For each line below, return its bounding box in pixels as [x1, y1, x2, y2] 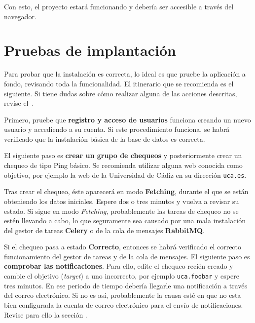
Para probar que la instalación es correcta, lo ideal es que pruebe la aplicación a [4, 69, 246, 79]
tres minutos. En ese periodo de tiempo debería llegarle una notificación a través [4, 280, 248, 290]
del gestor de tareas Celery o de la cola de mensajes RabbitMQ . [4, 225, 205, 235]
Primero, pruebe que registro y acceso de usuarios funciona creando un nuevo [4, 114, 251, 124]
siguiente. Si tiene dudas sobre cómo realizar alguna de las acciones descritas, [4, 88, 237, 98]
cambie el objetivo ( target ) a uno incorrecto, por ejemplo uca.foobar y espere [4, 271, 239, 281]
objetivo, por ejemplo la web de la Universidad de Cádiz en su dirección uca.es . [4, 169, 247, 180]
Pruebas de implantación [4, 40, 176, 60]
